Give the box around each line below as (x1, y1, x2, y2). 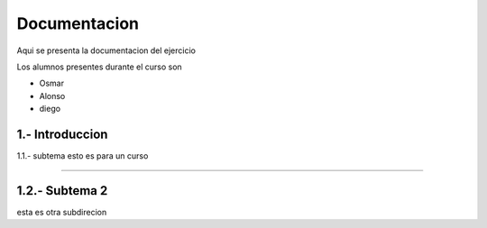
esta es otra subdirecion (16, 206, 107, 217)
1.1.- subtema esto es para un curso (16, 150, 149, 161)
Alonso (39, 90, 66, 101)
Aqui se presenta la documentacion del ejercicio (16, 45, 196, 56)
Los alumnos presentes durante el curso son (16, 61, 182, 72)
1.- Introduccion (16, 126, 108, 141)
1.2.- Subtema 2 (16, 183, 108, 198)
